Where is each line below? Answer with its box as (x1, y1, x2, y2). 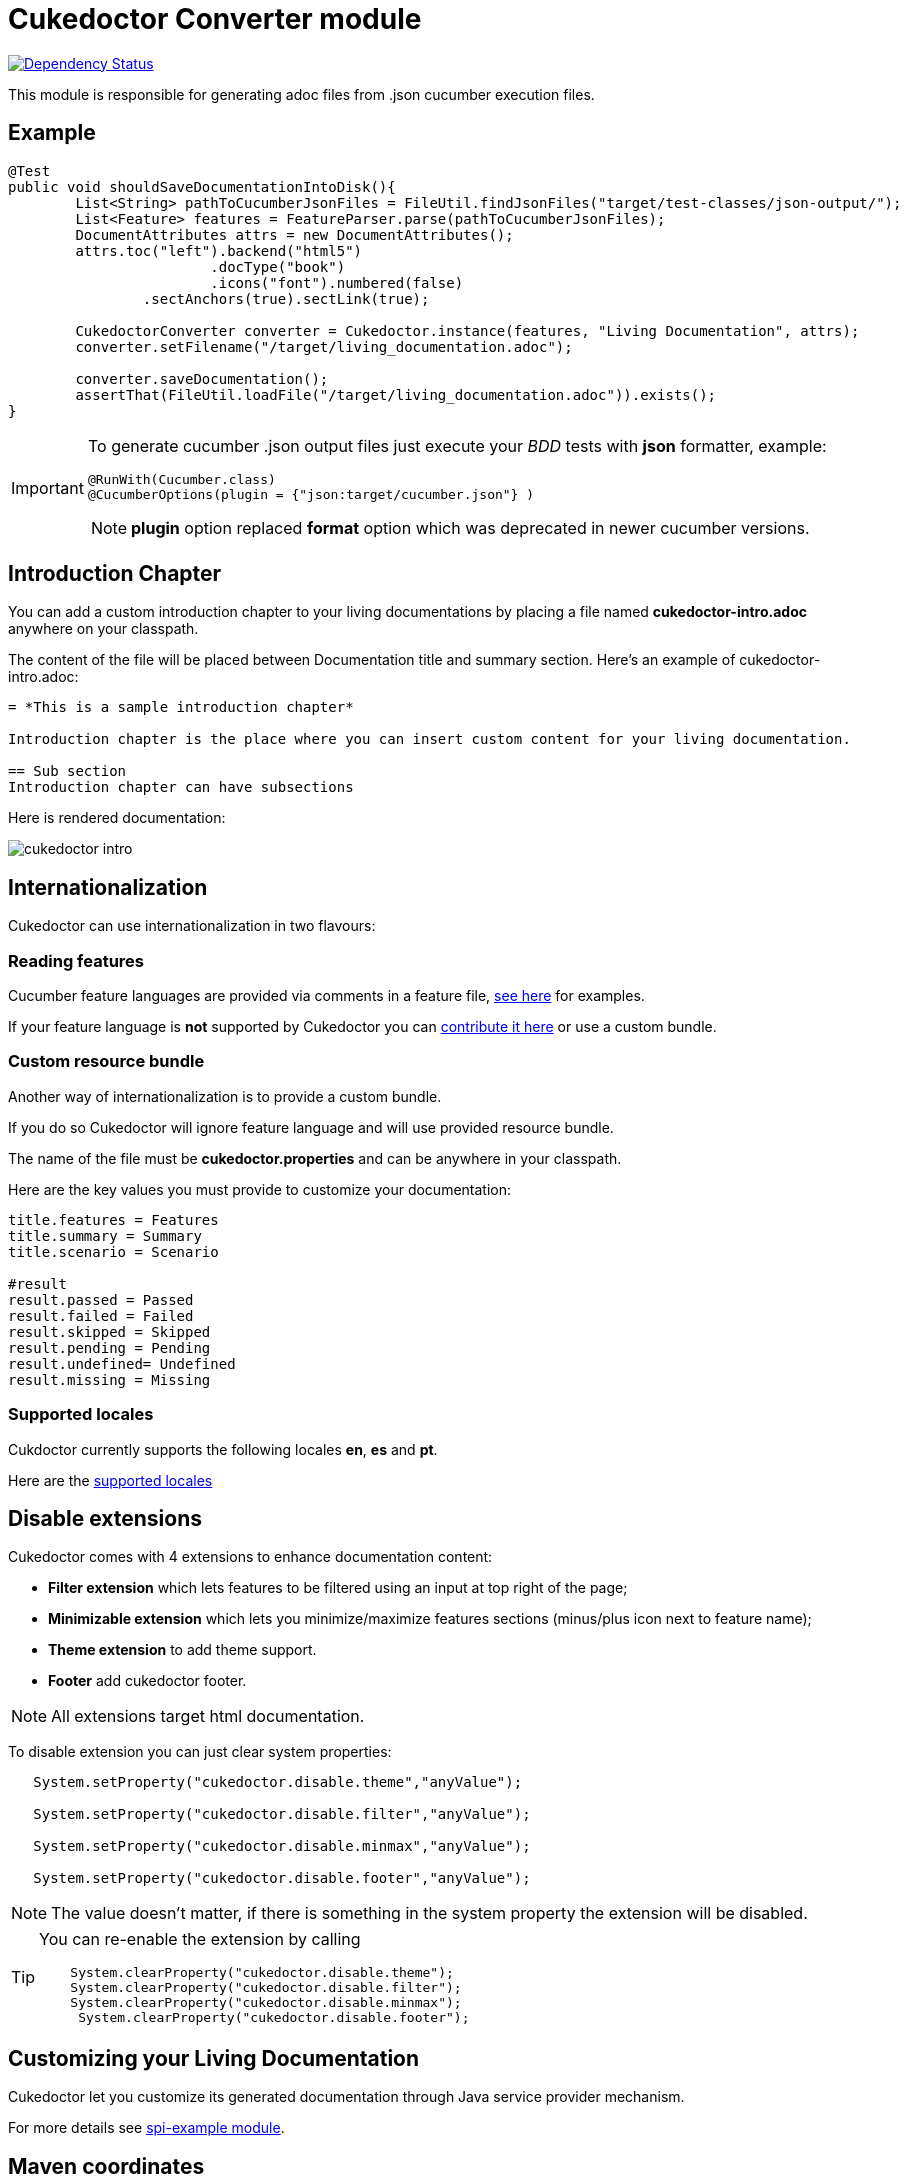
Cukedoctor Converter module (8, 2, 422, 36)
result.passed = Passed (8, 1291, 194, 1308)
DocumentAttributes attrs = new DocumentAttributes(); (75, 226, 514, 243)
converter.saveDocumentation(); (75, 370, 329, 387)
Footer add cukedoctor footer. (48, 1672, 247, 1690)
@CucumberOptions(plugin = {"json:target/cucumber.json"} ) (87, 486, 535, 502)
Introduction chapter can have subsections (8, 779, 354, 796)
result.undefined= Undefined (8, 1355, 236, 1372)
